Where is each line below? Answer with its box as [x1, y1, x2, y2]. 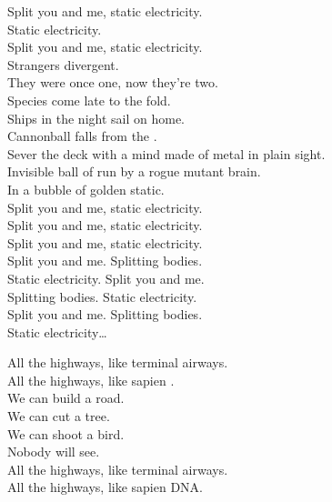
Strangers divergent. [7, 55, 119, 74]
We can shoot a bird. [7, 424, 125, 443]
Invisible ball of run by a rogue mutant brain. [7, 162, 261, 181]
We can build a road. [7, 388, 125, 407]
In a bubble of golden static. [7, 179, 165, 198]
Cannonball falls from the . [7, 126, 157, 146]
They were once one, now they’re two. [7, 73, 218, 92]
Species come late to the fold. [7, 90, 171, 109]
